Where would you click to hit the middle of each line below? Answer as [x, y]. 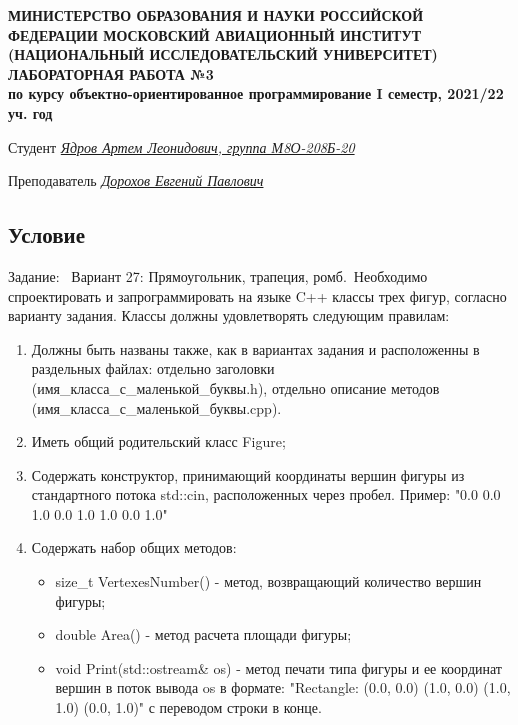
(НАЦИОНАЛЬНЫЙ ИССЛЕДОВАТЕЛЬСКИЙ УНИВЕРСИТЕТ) [223, 54]
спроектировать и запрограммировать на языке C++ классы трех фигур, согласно [257, 295]
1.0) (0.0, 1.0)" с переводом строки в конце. [188, 707]
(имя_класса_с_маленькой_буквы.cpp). [156, 407]
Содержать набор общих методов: [134, 547]
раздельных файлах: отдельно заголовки [153, 368]
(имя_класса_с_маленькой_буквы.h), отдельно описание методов [235, 387]
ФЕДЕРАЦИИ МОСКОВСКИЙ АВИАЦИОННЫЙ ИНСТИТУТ [215, 34]
